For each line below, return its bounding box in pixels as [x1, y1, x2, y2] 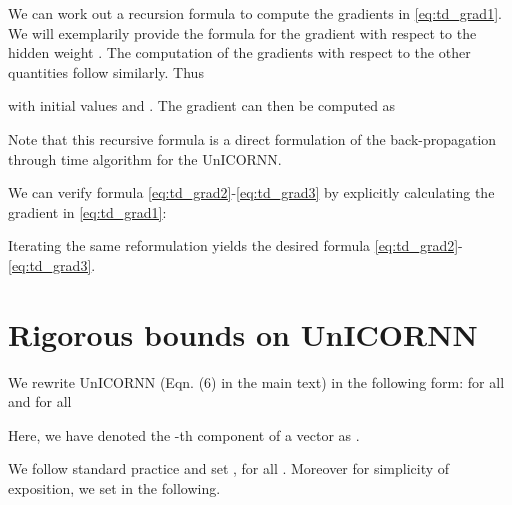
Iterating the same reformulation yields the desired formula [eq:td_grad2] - [8, 235, 463, 256]
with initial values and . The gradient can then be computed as [8, 95, 396, 116]
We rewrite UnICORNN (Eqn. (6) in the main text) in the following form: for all [8, 371, 505, 392]
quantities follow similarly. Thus [8, 61, 204, 82]
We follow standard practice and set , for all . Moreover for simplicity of [8, 458, 450, 479]
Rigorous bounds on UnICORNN [8, 313, 478, 354]
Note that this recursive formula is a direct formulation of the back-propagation [8, 128, 497, 149]
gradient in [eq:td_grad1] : [8, 201, 167, 222]
